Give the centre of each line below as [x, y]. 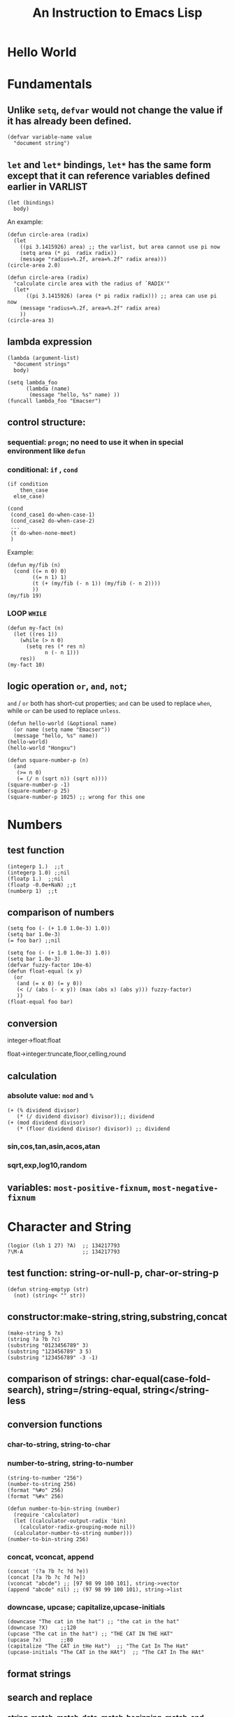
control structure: [46, 423]
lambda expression [50, 342]
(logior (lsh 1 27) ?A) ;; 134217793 [64, 1246]
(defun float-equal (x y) [45, 971]
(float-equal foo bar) [40, 1002]
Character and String [69, 1227]
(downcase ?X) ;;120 [42, 1628]
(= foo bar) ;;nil [34, 941]
